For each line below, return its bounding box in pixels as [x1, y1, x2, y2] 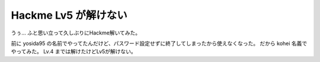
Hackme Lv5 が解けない [11, 9, 127, 22]
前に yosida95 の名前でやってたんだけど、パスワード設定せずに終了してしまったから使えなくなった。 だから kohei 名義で [11, 40, 308, 47]
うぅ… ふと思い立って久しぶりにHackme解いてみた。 [11, 29, 141, 36]
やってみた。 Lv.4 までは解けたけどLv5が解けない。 [11, 48, 136, 55]
